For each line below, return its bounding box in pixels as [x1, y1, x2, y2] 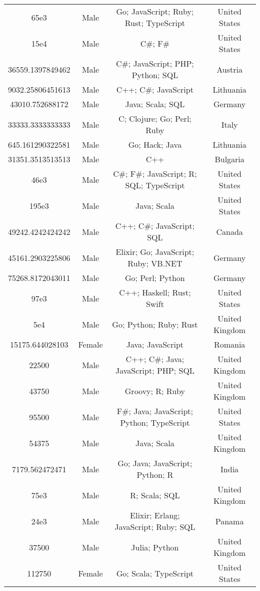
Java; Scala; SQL [125, 98, 185, 110]
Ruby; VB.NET [127, 257, 182, 269]
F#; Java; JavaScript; [116, 405, 193, 417]
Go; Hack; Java [128, 139, 182, 150]
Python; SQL [131, 69, 178, 81]
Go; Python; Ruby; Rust [112, 318, 198, 330]
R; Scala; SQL [130, 489, 180, 501]
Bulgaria [214, 153, 244, 165]
